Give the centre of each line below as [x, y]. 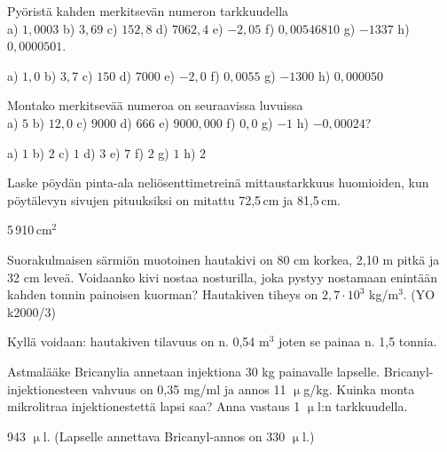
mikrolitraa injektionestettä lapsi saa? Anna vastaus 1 [154, 406]
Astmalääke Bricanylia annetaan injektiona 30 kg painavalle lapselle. [194, 371]
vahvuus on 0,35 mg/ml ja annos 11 [189, 389]
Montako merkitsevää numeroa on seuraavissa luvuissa [155, 105]
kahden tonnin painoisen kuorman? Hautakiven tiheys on [163, 294]
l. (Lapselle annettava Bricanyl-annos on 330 [164, 436]
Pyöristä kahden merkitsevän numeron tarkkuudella [148, 11]
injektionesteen [48, 389]
